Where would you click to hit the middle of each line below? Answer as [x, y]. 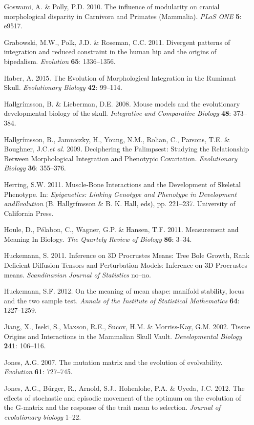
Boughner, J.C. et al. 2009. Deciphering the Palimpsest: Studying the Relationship [127, 149]
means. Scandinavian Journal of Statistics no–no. [78, 274]
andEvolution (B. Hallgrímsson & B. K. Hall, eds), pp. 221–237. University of [120, 203]
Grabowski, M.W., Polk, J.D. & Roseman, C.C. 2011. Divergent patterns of [117, 42]
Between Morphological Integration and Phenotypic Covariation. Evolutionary [121, 158]
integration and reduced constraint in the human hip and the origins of [110, 52]
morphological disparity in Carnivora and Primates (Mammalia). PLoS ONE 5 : [123, 16]
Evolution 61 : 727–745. [38, 372]
